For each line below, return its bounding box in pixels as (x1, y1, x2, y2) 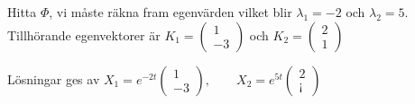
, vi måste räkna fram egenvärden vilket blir (49, 3, 292, 21)
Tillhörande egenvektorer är (7, 25, 161, 44)
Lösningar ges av (7, 69, 100, 88)
